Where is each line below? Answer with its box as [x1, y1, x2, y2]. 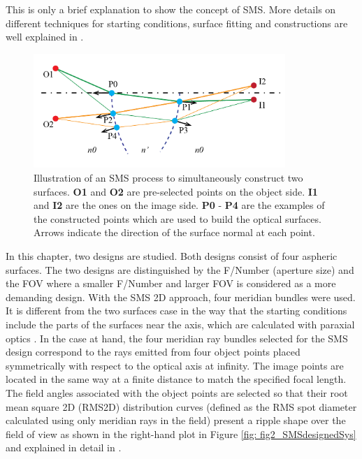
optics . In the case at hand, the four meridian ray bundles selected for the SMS [6, 330, 348, 345]
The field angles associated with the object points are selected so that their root [6, 385, 348, 400]
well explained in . [6, 29, 84, 44]
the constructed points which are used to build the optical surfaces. [34, 211, 321, 226]
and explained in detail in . [6, 440, 122, 455]
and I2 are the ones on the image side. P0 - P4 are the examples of [34, 198, 325, 212]
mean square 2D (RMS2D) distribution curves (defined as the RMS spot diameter [6, 399, 357, 414]
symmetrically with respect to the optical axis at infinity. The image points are [6, 358, 344, 372]
